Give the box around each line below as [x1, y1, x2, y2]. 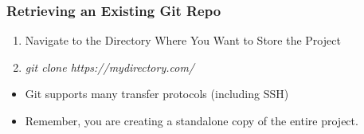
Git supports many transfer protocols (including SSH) [25, 85, 289, 102]
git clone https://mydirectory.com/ [25, 58, 194, 75]
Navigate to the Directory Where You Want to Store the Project [25, 32, 341, 49]
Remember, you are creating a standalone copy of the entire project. [25, 112, 358, 128]
